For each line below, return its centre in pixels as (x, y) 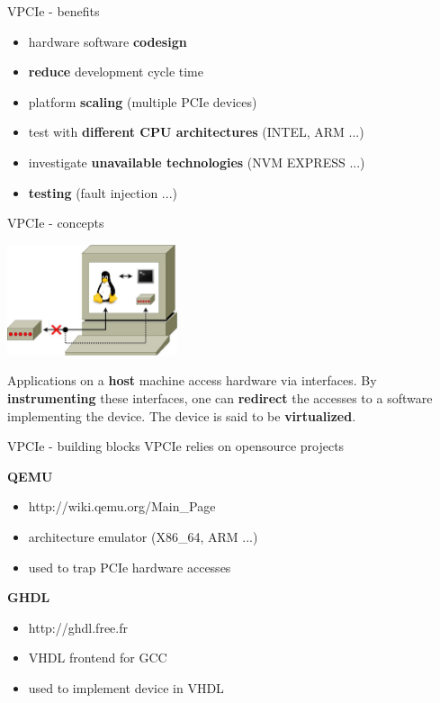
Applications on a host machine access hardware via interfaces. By (192, 380)
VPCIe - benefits (54, 11)
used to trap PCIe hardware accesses (130, 567)
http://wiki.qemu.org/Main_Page (122, 506)
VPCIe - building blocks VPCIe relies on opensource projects (176, 446)
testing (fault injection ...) (103, 192)
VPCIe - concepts (56, 223)
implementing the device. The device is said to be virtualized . (182, 415)
